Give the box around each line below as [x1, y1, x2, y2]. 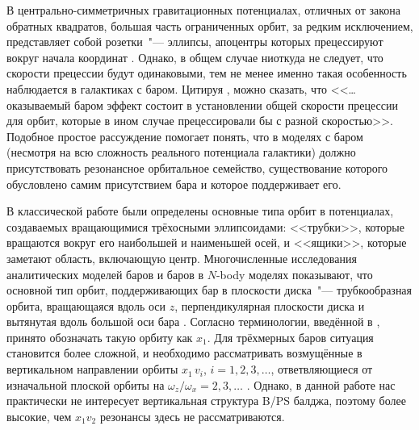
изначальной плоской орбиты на [6, 376, 165, 393]
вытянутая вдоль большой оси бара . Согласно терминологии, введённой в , [6, 313, 380, 330]
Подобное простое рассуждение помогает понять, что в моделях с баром [6, 127, 363, 144]
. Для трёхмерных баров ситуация [207, 328, 374, 345]
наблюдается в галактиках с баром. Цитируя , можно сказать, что [6, 80, 328, 97]
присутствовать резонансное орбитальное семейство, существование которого [6, 159, 388, 176]
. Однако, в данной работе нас [246, 376, 396, 393]
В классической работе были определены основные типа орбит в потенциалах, [6, 202, 394, 219]
